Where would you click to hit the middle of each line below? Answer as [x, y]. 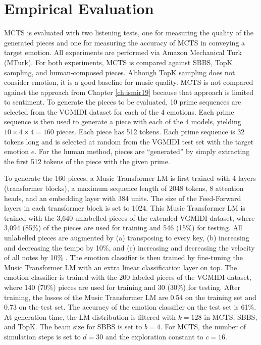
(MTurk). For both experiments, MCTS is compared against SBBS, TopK [118, 62]
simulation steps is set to [42, 336]
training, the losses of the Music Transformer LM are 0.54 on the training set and [130, 297]
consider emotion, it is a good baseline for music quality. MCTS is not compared [129, 82]
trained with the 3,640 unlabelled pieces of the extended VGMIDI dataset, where [129, 217]
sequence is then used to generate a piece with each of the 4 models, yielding [123, 121]
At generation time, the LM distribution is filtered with [90, 316]
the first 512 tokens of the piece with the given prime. [87, 161]
